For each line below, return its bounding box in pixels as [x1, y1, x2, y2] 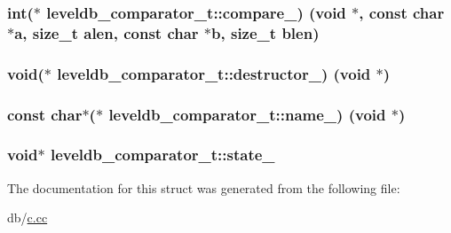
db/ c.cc [7, 208, 48, 227]
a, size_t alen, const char [14, 21, 199, 43]
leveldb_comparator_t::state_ [50, 144, 275, 166]
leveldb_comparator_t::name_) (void [108, 103, 386, 125]
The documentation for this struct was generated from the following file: [7, 178, 400, 197]
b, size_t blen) [211, 21, 320, 43]
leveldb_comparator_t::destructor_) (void [57, 62, 371, 84]
